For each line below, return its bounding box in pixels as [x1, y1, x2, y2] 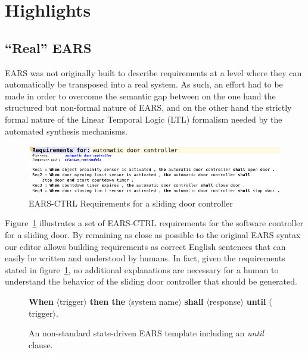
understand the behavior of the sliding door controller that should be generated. [5, 275, 297, 288]
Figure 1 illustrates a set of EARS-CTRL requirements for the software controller [5, 217, 304, 229]
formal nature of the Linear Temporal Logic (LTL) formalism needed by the [5, 113, 282, 125]
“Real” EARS [5, 38, 92, 57]
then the [89, 295, 126, 308]
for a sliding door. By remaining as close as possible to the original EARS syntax [5, 229, 301, 241]
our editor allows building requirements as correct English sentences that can [5, 240, 286, 252]
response [209, 295, 241, 308]
